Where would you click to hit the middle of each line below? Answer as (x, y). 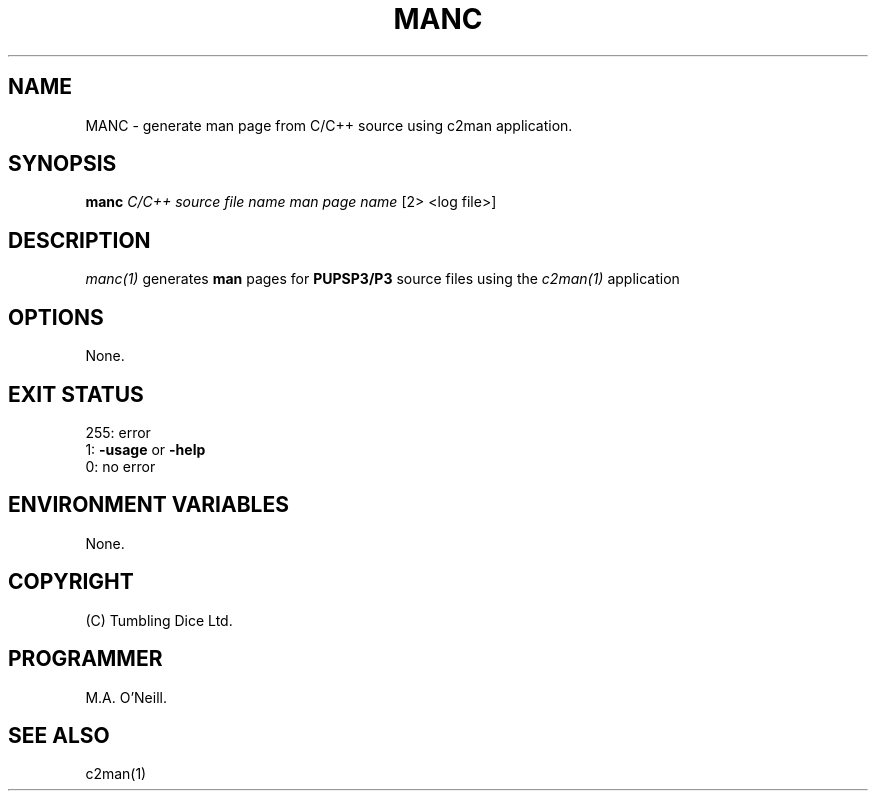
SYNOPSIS (62, 164)
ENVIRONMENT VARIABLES (148, 505)
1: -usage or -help (145, 449)
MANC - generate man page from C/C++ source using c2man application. (329, 125)
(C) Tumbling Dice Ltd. (159, 620)
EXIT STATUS (76, 394)
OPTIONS (56, 317)
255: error (118, 432)
